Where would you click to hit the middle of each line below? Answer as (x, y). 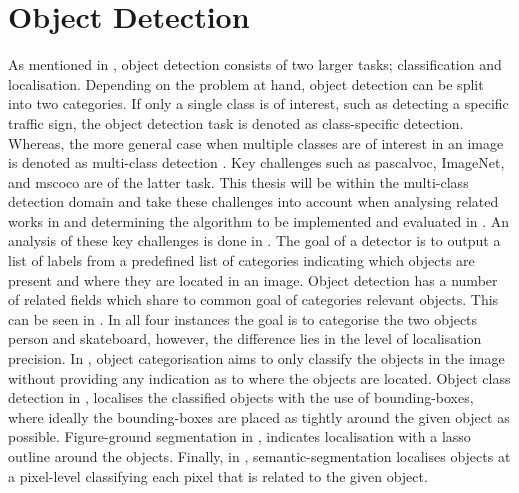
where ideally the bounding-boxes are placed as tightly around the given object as (259, 416)
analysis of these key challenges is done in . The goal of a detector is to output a (254, 240)
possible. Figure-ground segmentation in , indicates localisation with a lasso (239, 436)
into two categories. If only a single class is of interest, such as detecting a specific (258, 103)
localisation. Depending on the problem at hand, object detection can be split (246, 83)
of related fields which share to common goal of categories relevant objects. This (253, 299)
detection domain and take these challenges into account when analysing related (253, 201)
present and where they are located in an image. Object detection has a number (253, 279)
